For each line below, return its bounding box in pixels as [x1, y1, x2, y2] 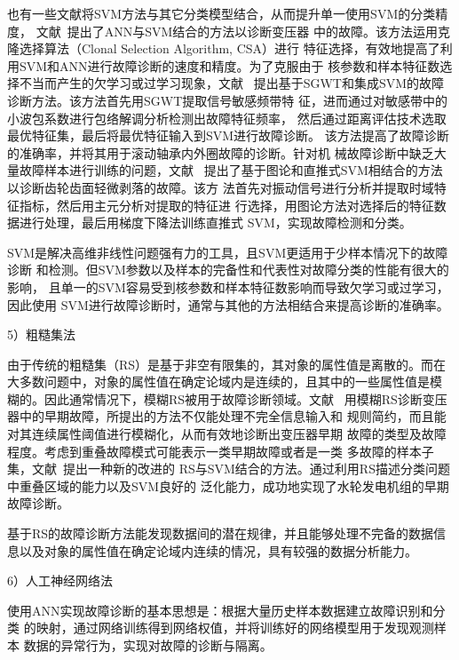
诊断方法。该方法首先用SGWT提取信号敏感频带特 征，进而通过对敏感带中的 [7, 91, 447, 109]
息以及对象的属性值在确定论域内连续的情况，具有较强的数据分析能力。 [7, 541, 417, 560]
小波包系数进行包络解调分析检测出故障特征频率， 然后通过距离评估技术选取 [7, 108, 447, 127]
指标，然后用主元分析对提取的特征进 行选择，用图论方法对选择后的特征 [19, 195, 434, 214]
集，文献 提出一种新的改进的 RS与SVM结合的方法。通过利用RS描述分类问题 [7, 459, 450, 478]
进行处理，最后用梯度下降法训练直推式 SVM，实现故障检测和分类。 [19, 213, 412, 232]
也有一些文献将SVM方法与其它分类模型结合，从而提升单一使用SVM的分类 [7, 4, 436, 22]
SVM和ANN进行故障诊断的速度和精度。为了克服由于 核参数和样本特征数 [19, 56, 440, 75]
